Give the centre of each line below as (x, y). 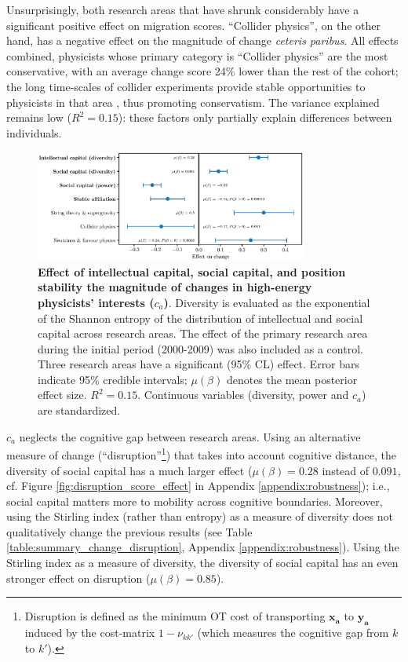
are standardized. (79, 410)
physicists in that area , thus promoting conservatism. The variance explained (193, 102)
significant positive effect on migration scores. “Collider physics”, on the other (193, 25)
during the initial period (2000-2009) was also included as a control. (200, 348)
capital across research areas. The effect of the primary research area (203, 333)
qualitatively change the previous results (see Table (129, 531)
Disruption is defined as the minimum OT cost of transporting (175, 616)
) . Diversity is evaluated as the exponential (267, 302)
